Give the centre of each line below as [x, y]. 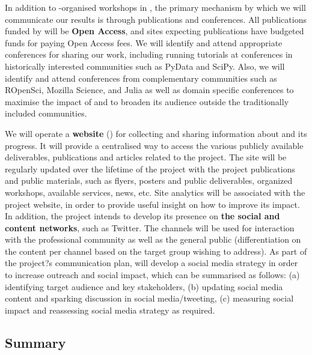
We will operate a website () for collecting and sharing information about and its [156, 133]
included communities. [46, 113]
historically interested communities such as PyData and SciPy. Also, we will [145, 66]
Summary [35, 342]
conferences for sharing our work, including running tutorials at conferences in [149, 54]
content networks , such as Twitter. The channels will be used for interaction [150, 227]
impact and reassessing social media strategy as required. [110, 310]
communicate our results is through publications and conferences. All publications [156, 19]
